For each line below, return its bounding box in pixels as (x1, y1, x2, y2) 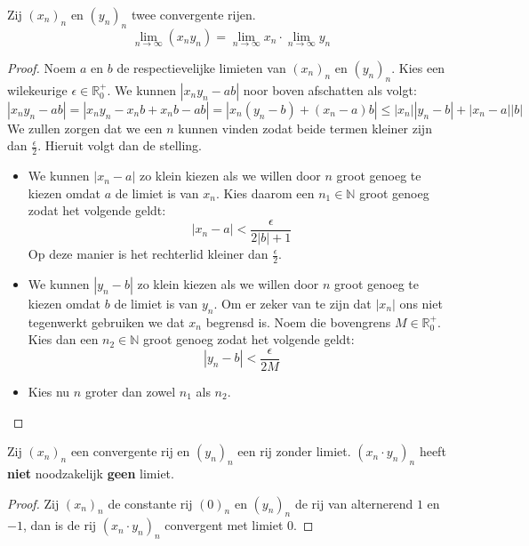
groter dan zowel (84, 381, 176, 400)
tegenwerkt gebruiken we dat (28, 312, 185, 331)
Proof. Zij (7, 494, 60, 512)
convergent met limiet (164, 516, 284, 534)
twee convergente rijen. (131, 5, 256, 23)
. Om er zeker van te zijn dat (213, 293, 372, 312)
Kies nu (28, 381, 70, 400)
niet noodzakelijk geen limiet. (7, 463, 174, 482)
